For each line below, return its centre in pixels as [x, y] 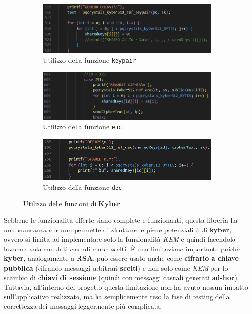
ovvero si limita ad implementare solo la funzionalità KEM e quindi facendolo [120, 239]
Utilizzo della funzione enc [83, 127]
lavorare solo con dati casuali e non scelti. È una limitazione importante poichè [122, 248]
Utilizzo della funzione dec [83, 187]
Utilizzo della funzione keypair [89, 60]
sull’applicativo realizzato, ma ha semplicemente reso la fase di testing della [117, 296]
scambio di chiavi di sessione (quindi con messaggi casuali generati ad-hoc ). [122, 277]
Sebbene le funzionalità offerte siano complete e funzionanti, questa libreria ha [121, 220]
